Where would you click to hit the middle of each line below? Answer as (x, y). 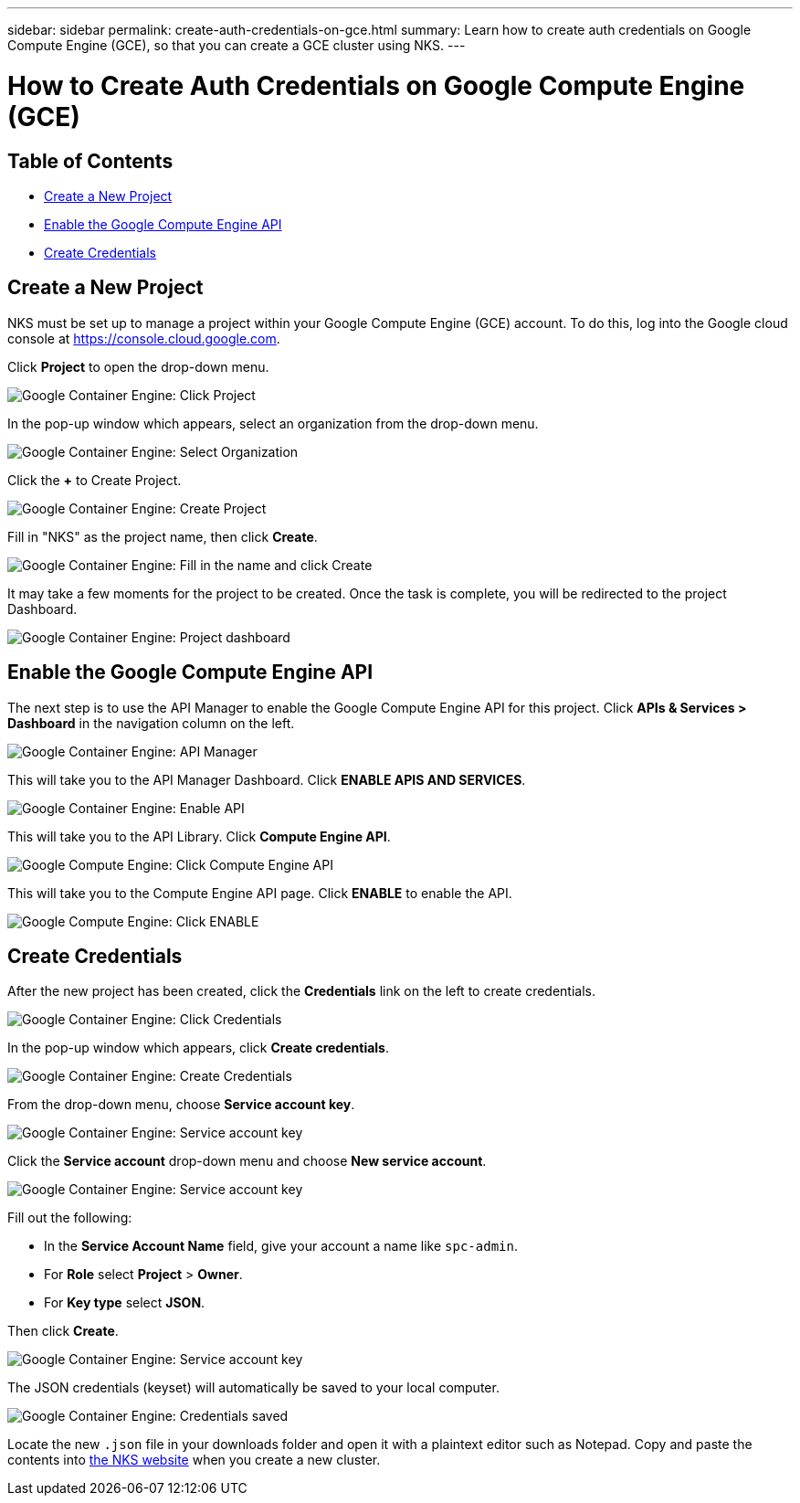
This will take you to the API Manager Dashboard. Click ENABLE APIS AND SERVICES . (267, 779)
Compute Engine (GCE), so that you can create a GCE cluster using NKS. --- (237, 45)
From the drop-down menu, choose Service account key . (181, 1105)
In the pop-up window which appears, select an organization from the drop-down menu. (273, 423)
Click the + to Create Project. (95, 480)
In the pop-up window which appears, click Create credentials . (198, 1048)
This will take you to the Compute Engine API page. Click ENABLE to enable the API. (260, 893)
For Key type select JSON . (125, 1303)
